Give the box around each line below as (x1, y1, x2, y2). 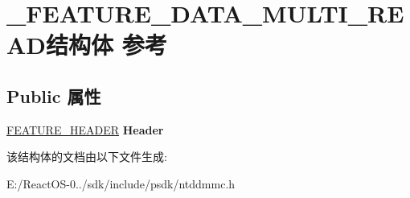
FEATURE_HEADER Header (6, 121, 164, 138)
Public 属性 (6, 83, 101, 108)
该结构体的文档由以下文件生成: (6, 148, 167, 165)
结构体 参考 (46, 28, 167, 61)
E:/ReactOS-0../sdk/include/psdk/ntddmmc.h (6, 175, 236, 192)
